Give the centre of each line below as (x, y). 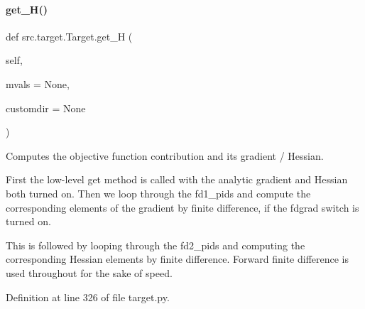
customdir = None (46, 108)
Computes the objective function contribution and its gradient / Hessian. (165, 155)
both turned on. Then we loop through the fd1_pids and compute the (158, 193)
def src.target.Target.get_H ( (69, 36)
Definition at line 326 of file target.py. (88, 297)
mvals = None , (38, 83)
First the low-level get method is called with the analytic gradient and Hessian (177, 179)
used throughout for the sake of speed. (89, 272)
